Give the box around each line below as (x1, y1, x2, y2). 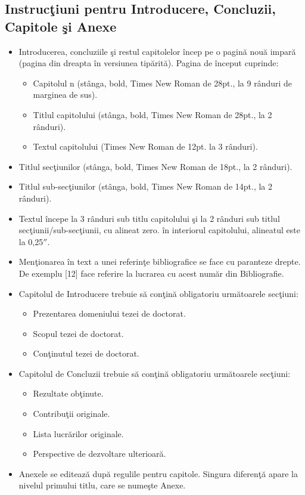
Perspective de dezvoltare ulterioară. (33, 447, 166, 460)
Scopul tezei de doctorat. (33, 327, 124, 339)
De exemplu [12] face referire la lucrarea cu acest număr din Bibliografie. (18, 267, 284, 279)
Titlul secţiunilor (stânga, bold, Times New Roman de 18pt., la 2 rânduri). (18, 160, 292, 172)
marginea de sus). (33, 88, 98, 101)
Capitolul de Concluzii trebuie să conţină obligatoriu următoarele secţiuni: (18, 367, 291, 379)
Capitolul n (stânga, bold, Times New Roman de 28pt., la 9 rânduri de (33, 76, 292, 89)
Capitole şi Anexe (5, 17, 117, 35)
